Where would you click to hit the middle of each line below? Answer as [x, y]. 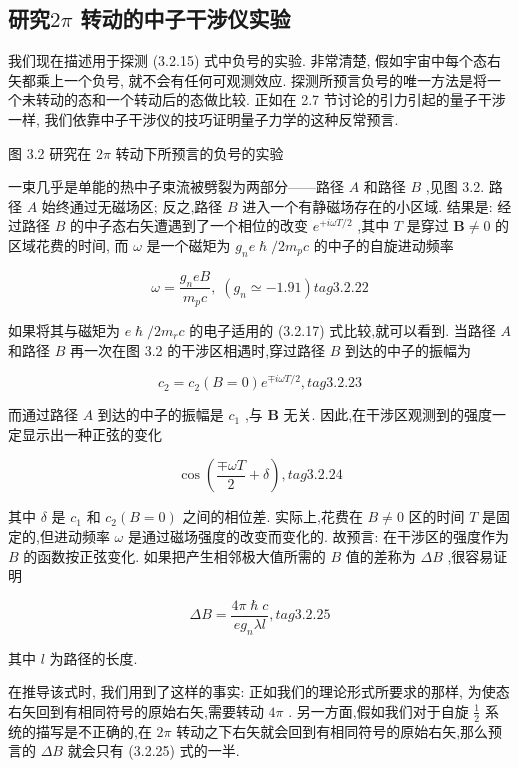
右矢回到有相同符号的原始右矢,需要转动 [136, 710]
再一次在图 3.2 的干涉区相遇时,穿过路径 [197, 349]
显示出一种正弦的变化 [91, 433]
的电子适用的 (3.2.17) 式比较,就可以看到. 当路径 [342, 330]
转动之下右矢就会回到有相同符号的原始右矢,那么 [332, 730]
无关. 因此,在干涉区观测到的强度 [388, 414]
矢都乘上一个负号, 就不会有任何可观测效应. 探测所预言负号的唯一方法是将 [248, 79]
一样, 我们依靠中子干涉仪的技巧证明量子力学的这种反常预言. [203, 118]
